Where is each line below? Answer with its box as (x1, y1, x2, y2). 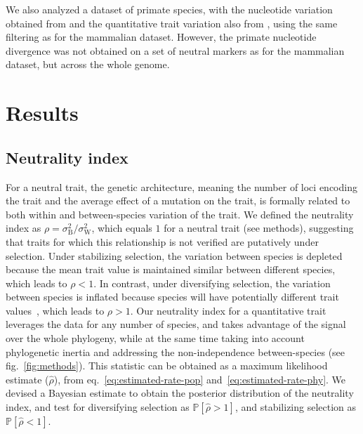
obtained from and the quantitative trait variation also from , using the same (6, 15, 338, 30)
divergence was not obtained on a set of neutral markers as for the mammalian (6, 43, 345, 58)
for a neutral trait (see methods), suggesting (164, 221, 354, 235)
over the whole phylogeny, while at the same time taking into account (6, 331, 305, 346)
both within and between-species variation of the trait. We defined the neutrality (6, 206, 354, 221)
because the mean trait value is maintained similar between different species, (6, 262, 336, 277)
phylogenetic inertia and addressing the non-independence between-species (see (6, 344, 345, 359)
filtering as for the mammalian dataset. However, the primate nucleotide (6, 29, 317, 44)
